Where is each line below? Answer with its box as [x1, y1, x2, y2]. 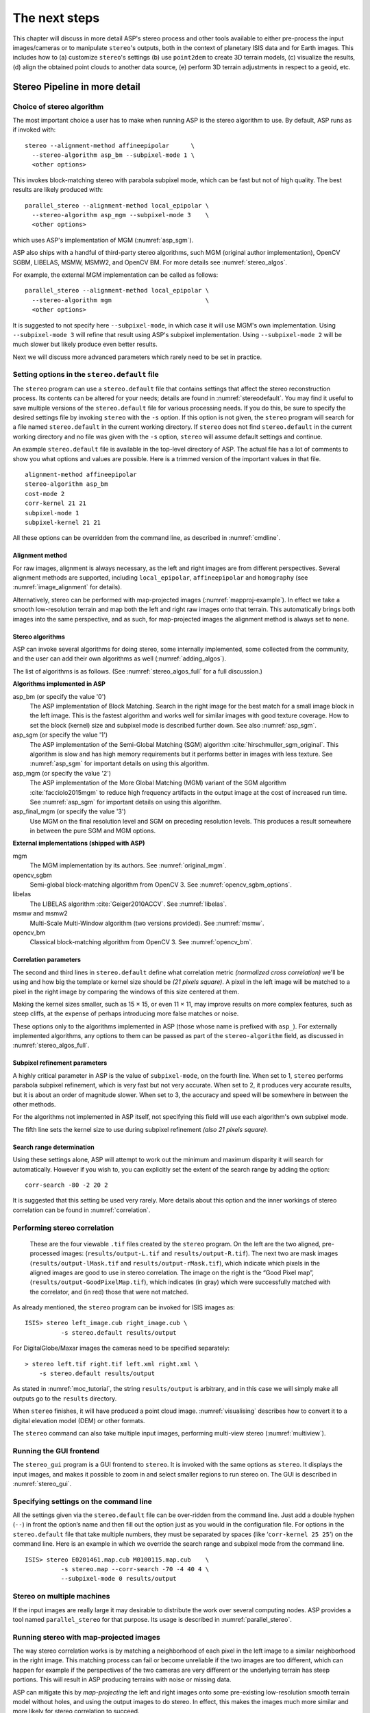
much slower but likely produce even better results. [12, 340, 158, 349]
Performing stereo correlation [12, 1223, 114, 1233]
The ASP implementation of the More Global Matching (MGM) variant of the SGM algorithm [29, 778, 287, 787]
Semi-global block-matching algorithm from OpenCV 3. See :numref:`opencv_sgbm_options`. [29, 880, 293, 889]
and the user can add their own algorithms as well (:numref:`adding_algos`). [12, 654, 226, 663]
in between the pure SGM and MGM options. [29, 826, 156, 835]
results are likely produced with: [12, 186, 103, 194]
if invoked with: [12, 125, 56, 134]
